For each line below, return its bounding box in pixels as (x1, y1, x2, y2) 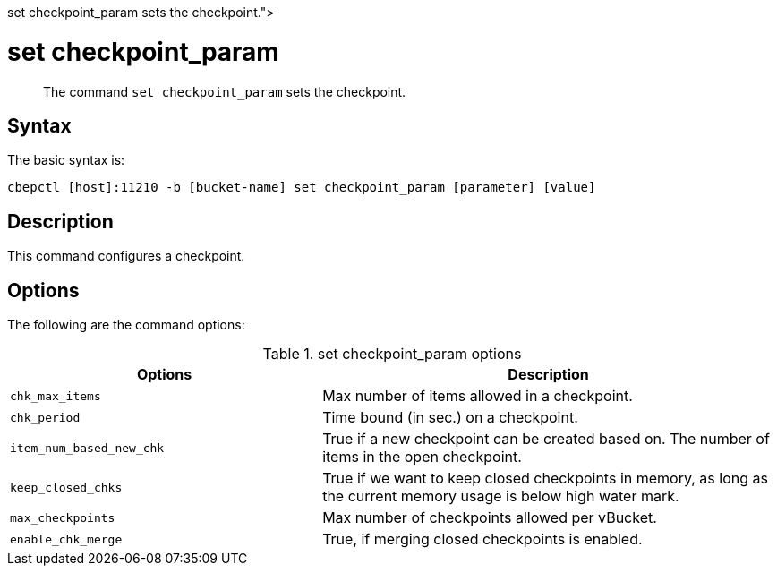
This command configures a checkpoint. (7, 248, 245, 264)
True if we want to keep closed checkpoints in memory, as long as (322, 469, 768, 488)
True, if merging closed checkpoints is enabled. (322, 530, 643, 549)
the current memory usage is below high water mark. (322, 487, 679, 506)
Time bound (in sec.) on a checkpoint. (322, 408, 578, 427)
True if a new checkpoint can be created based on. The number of (322, 430, 770, 449)
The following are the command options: (7, 317, 245, 333)
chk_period (10, 410, 81, 424)
